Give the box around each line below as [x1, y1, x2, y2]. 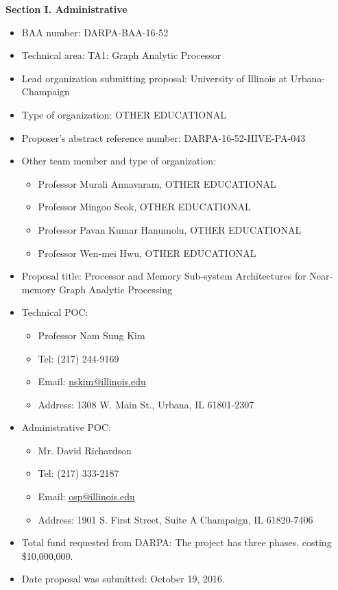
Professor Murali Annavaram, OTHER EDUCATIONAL [38, 176, 276, 190]
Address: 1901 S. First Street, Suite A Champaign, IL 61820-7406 [38, 512, 313, 526]
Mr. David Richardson [38, 443, 132, 457]
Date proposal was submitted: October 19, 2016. [21, 571, 225, 586]
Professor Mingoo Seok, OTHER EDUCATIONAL [38, 199, 251, 214]
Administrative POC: [21, 420, 112, 434]
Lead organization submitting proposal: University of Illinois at [21, 71, 288, 85]
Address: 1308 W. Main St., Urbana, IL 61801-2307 [38, 397, 254, 411]
